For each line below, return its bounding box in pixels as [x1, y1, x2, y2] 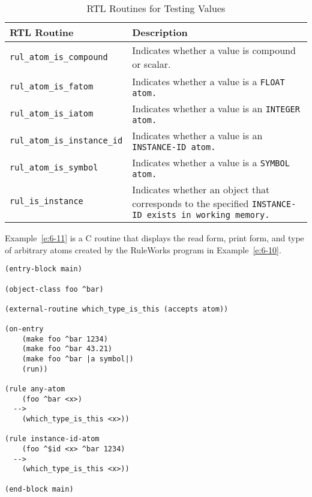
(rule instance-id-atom [5, 435, 100, 444]
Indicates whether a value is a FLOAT [132, 74, 285, 88]
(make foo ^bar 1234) [22, 334, 108, 343]
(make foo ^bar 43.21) [22, 345, 112, 354]
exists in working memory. [146, 210, 270, 220]
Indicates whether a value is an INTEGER [132, 101, 300, 115]
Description [132, 25, 188, 39]
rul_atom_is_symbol [10, 162, 98, 172]
